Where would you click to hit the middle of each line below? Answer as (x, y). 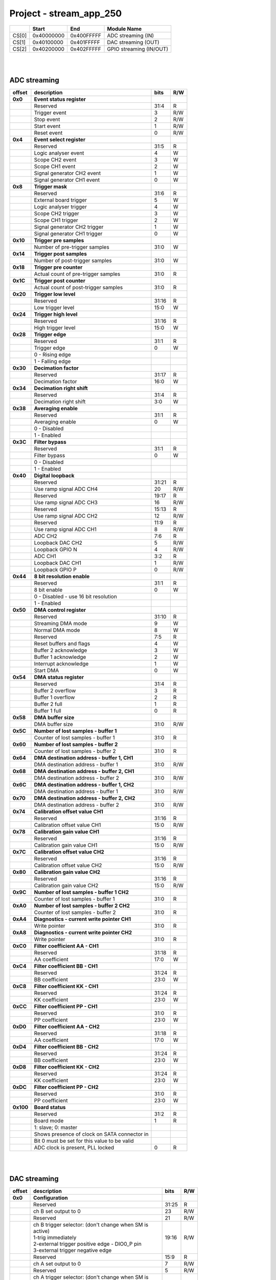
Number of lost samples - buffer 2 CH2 (82, 905)
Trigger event (50, 113)
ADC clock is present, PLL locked (74, 1147)
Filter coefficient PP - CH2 (66, 1087)
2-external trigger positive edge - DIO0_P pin (87, 1244)
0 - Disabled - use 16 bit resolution (75, 596)
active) (42, 1231)
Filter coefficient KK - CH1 (66, 986)
